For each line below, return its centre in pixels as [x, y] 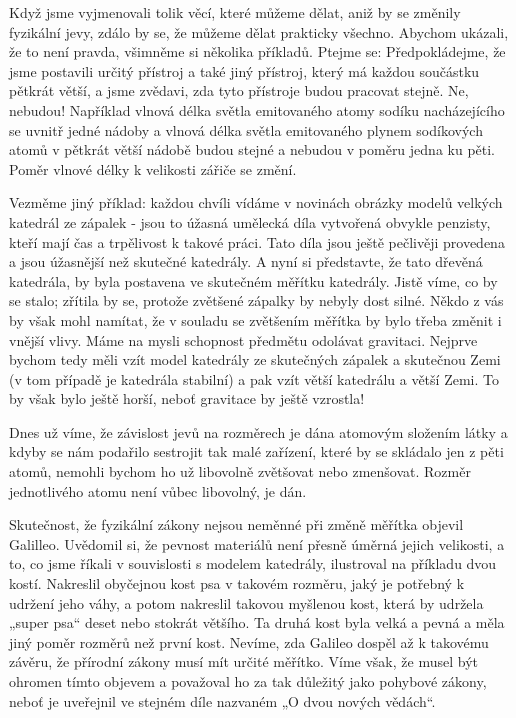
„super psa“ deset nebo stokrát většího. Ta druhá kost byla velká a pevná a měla [257, 622]
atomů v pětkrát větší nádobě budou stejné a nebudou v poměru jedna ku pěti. [252, 149]
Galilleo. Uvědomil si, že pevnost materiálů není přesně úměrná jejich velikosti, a [257, 543]
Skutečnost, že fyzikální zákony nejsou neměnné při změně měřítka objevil [236, 524]
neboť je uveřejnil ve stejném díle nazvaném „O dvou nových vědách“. [222, 700]
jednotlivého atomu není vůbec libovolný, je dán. [158, 490]
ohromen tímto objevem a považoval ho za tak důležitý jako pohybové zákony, [248, 681]
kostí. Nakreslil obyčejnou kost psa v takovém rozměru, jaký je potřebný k [237, 583]
